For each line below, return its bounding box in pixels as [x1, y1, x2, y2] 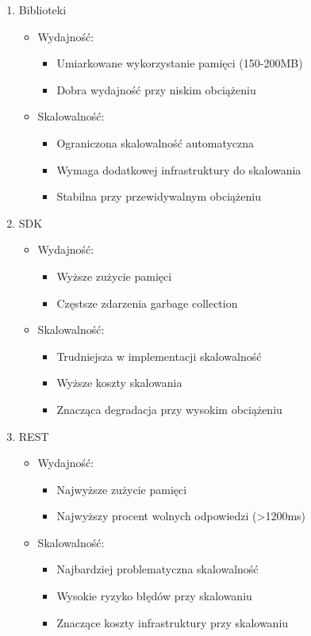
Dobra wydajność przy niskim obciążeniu [56, 81, 256, 98]
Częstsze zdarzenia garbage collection [56, 294, 238, 311]
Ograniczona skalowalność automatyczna [56, 134, 255, 151]
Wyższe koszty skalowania [56, 374, 182, 391]
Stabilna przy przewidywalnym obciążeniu [56, 188, 261, 205]
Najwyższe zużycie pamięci [56, 481, 187, 497]
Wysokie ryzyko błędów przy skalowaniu [56, 588, 252, 604]
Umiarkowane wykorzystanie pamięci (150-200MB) [56, 55, 303, 71]
